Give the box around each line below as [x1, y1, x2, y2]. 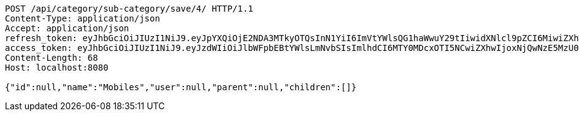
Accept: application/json [5, 23, 129, 33]
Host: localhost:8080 [5, 63, 109, 72]
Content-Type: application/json [5, 14, 160, 23]
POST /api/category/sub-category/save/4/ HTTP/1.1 [5, 4, 253, 14]
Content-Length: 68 [5, 53, 98, 63]
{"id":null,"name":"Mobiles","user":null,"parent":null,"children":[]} [5, 82, 357, 92]
